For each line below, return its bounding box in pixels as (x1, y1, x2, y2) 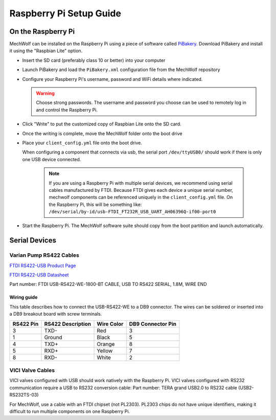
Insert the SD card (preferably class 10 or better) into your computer (22, 57, 166, 63)
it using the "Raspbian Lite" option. (9, 48, 83, 54)
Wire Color (97, 320, 124, 327)
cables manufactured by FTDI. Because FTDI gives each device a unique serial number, (49, 187, 234, 193)
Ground (44, 334, 62, 341)
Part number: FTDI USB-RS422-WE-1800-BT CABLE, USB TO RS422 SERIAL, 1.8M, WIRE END (9, 281, 207, 288)
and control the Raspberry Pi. (36, 106, 98, 113)
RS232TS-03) (9, 392, 39, 398)
